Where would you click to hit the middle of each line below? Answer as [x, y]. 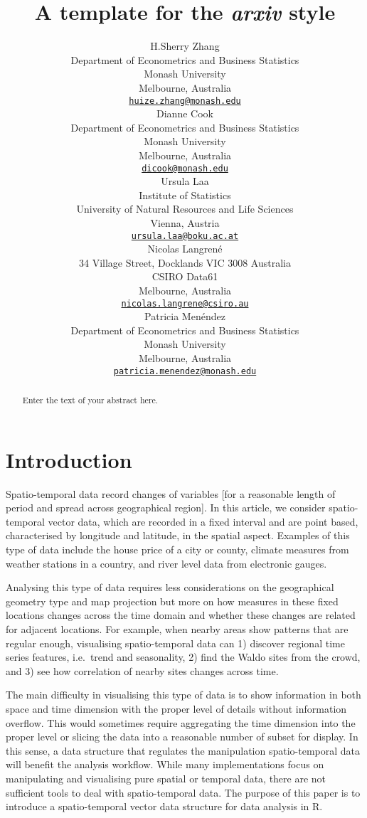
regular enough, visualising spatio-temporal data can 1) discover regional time [175, 643]
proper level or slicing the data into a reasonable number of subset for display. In [182, 737]
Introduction [69, 459]
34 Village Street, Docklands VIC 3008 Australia [185, 262]
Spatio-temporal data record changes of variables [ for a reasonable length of [171, 493]
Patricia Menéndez [185, 316]
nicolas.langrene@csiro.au [185, 303]
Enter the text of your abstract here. [90, 400]
